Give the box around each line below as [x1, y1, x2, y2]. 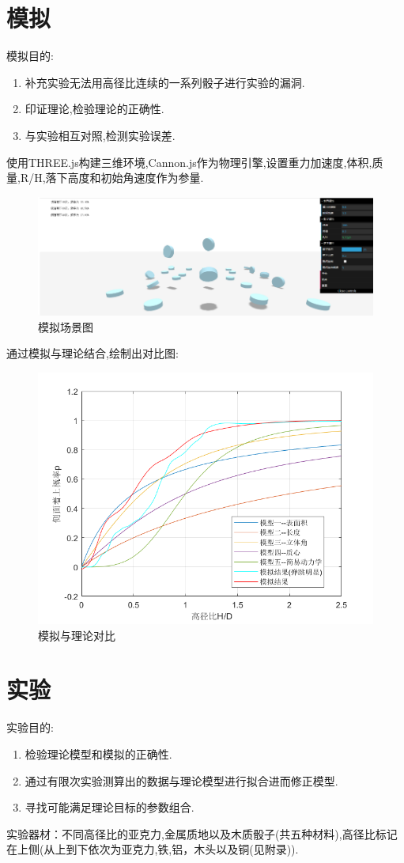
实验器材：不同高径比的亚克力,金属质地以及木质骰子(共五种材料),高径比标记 [6, 825, 398, 842]
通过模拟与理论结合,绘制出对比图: [6, 345, 179, 361]
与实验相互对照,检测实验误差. [25, 127, 176, 143]
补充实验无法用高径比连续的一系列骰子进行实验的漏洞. [25, 74, 305, 90]
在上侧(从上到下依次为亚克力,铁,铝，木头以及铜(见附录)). [6, 841, 299, 857]
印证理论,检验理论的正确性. [25, 100, 164, 117]
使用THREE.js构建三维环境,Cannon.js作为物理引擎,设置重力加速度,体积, [6, 153, 372, 170]
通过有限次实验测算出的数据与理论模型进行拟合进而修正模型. [25, 772, 338, 789]
